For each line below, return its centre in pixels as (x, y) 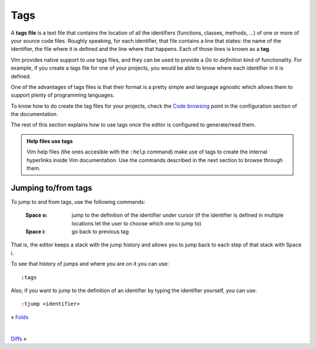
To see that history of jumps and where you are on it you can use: (90, 264)
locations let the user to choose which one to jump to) (137, 223)
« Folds (20, 317)
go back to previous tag (100, 232)
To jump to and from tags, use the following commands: (78, 201)
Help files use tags (50, 141)
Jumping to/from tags (51, 188)
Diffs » (19, 338)
